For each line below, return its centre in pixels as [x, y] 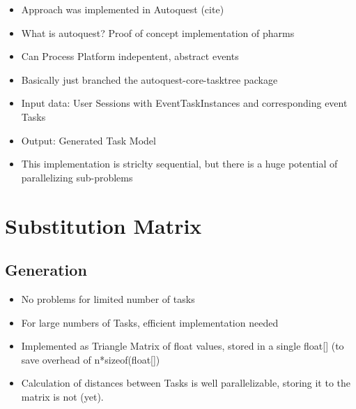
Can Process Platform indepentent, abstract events [130, 56]
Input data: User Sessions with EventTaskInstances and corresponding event [184, 103]
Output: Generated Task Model [88, 140]
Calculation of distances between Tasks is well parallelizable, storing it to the [186, 383]
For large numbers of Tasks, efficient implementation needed [150, 322]
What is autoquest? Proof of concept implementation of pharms [158, 32]
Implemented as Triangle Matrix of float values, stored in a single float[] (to [183, 346]
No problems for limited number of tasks [108, 298]
